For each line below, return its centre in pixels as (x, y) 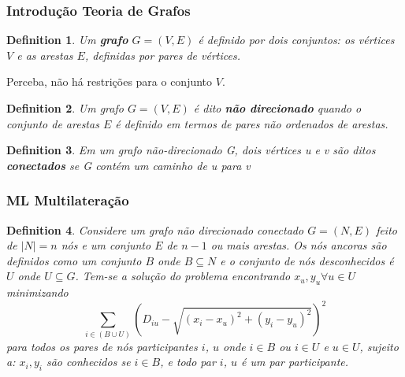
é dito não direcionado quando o (277, 108)
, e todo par (188, 362)
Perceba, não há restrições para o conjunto (110, 81)
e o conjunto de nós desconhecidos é (307, 260)
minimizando (37, 292)
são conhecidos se (88, 362)
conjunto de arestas (53, 123)
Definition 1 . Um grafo (67, 40)
